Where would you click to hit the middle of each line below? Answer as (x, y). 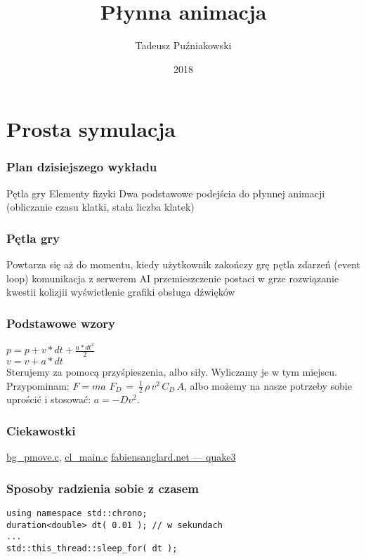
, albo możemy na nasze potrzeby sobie (268, 385)
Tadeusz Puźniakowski (183, 45)
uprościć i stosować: (49, 399)
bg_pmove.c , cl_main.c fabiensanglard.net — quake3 (121, 457)
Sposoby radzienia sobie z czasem (103, 488)
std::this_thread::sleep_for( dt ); (92, 549)
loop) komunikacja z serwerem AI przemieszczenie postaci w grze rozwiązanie (173, 278)
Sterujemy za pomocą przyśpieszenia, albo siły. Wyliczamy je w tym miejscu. (172, 372)
